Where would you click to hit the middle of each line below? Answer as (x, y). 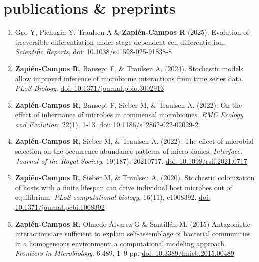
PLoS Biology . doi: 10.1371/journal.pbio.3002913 (90, 88)
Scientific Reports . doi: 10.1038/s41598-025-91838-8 (93, 52)
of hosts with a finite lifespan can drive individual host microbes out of (124, 187)
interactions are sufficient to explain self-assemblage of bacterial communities (133, 234)
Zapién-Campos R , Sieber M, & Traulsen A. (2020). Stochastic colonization (135, 178)
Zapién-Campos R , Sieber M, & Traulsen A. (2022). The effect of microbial (134, 141)
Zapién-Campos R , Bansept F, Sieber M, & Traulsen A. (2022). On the (129, 105)
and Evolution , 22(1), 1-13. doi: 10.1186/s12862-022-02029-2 (107, 124)
